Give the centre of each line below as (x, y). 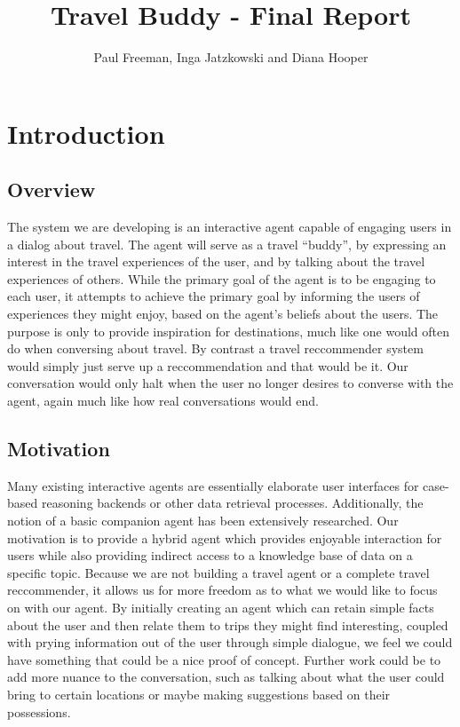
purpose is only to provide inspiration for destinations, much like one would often (228, 331)
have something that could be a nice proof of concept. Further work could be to (224, 659)
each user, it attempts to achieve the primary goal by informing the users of (214, 296)
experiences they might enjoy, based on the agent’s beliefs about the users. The (223, 314)
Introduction (86, 133)
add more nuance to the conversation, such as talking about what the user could (226, 677)
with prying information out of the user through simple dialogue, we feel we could (230, 642)
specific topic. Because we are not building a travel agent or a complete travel (218, 572)
